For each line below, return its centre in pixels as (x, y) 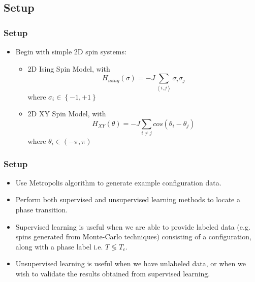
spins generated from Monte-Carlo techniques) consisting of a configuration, (133, 237)
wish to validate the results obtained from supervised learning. (113, 273)
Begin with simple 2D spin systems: (71, 51)
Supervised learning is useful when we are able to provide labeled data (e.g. (133, 226)
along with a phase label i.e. (59, 246)
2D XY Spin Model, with (67, 114)
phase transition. (41, 210)
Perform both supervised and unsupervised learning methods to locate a (128, 199)
